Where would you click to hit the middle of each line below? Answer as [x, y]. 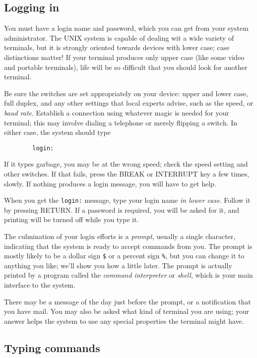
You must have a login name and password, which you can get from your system [126, 28]
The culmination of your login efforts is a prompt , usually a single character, [120, 236]
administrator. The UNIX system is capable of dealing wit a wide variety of [119, 37]
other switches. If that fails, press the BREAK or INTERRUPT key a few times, [127, 173]
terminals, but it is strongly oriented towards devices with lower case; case [117, 47]
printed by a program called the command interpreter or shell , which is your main [128, 275]
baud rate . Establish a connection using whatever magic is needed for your [117, 112]
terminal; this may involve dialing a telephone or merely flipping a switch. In [121, 122]
